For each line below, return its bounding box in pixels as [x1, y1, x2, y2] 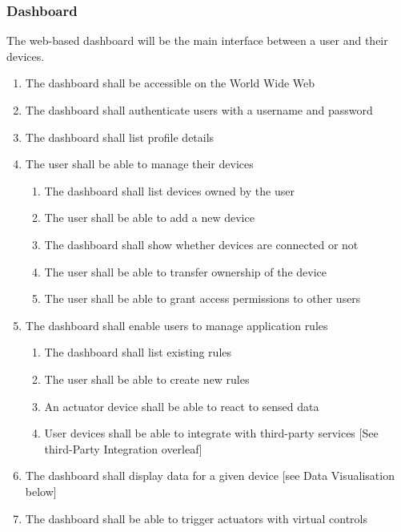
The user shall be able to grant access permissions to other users [44, 290, 361, 307]
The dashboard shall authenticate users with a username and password [25, 102, 373, 118]
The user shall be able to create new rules [44, 370, 250, 387]
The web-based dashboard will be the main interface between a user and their [6, 32, 388, 49]
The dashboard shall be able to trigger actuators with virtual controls [25, 510, 367, 526]
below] [25, 482, 57, 499]
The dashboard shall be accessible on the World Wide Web [25, 75, 315, 91]
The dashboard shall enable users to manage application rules [25, 316, 328, 333]
